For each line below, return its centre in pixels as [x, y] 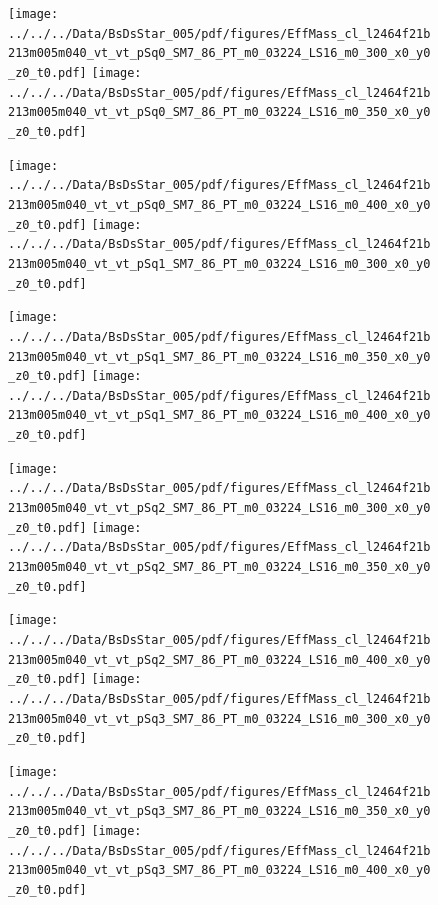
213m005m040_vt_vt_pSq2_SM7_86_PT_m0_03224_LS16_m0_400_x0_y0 [219, 659]
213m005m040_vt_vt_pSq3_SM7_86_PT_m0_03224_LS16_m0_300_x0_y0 [219, 718]
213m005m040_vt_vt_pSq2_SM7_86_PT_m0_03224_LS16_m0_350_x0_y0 [219, 567]
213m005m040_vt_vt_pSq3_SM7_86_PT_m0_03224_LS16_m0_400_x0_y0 [219, 870]
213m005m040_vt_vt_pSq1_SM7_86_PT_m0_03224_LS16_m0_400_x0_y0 [219, 415]
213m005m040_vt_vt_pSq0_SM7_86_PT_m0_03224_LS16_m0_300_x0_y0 [219, 53]
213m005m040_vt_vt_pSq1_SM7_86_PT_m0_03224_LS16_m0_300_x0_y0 [219, 263]
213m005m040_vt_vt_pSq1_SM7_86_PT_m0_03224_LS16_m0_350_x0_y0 [219, 356]
